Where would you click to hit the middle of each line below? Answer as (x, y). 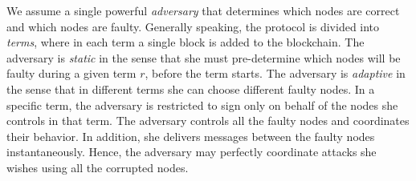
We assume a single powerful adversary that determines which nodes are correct (203, 10)
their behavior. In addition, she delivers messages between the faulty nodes (191, 136)
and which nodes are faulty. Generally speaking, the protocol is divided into (193, 26)
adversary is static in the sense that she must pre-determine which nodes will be (204, 57)
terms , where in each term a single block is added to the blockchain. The (186, 42)
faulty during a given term (71, 73)
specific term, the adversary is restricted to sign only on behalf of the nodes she (202, 105)
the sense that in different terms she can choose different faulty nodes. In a (191, 88)
